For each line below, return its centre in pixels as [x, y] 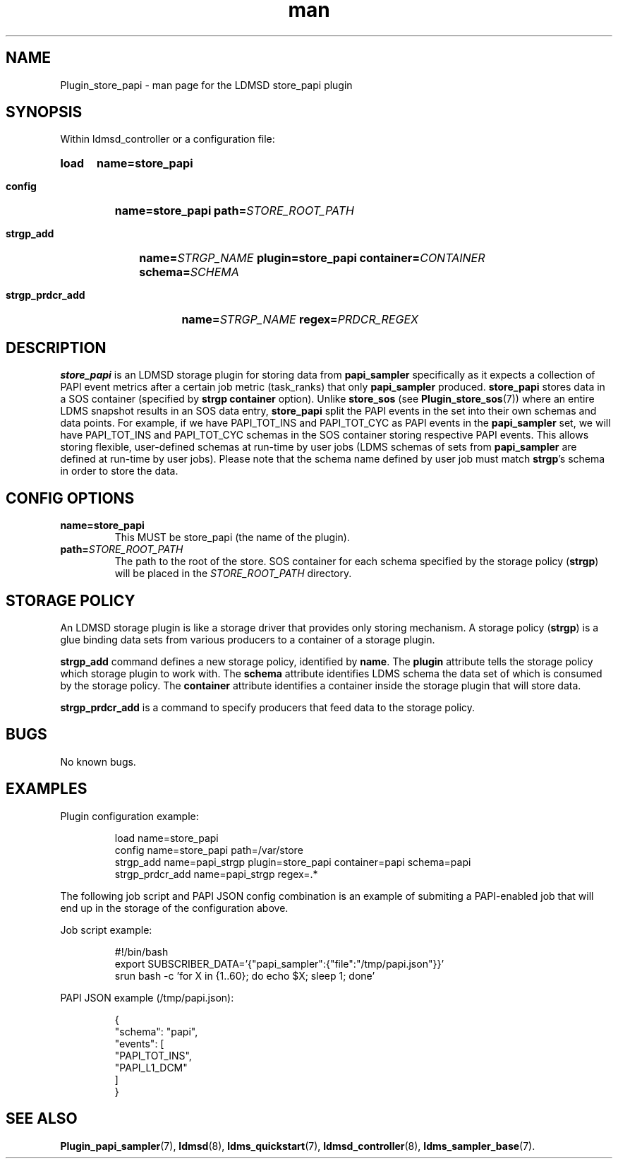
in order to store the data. [119, 471]
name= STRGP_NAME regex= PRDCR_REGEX [300, 320]
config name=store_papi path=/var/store [209, 850]
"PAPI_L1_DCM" [151, 1067]
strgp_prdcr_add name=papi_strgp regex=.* [216, 874]
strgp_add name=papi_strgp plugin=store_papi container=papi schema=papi [293, 862]
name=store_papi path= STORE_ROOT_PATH [234, 211]
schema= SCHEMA [189, 272]
